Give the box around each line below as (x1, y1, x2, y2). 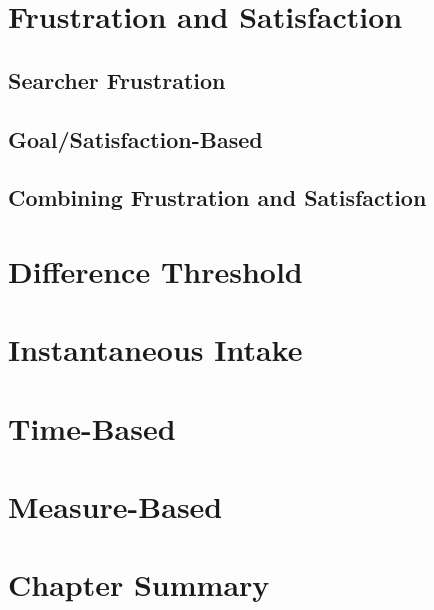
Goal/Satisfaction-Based (8, 123, 263, 154)
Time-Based (8, 407, 176, 448)
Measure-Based (8, 486, 223, 527)
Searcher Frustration (8, 64, 226, 95)
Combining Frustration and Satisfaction (8, 182, 427, 213)
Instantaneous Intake (8, 329, 303, 370)
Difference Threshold (8, 250, 303, 291)
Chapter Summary (8, 564, 270, 605)
